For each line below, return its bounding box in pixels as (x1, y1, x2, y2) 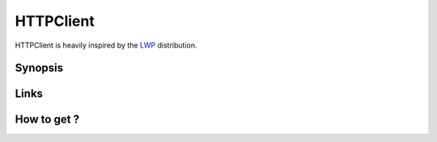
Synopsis (15, 61, 64, 75)
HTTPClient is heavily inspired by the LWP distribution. (15, 40, 197, 50)
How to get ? (15, 113, 80, 127)
